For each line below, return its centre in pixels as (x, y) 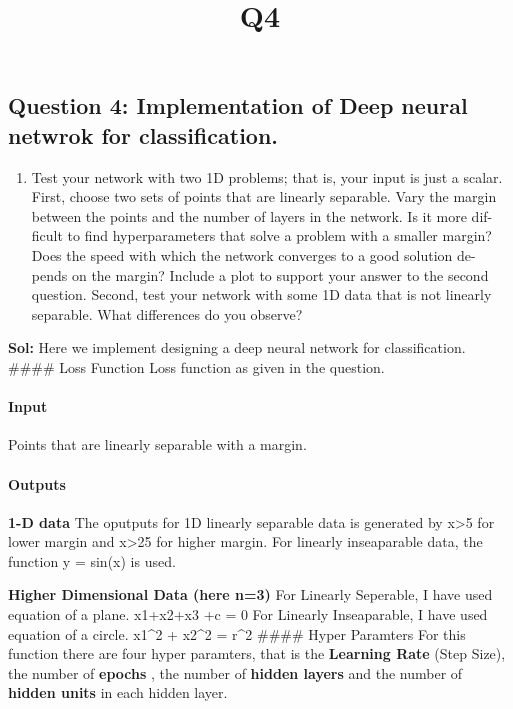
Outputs (37, 483)
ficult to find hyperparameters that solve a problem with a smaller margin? (261, 235)
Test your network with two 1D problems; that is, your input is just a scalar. (267, 176)
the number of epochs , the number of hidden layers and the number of (235, 672)
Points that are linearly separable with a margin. (157, 444)
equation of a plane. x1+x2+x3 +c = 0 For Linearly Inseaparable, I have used (248, 614)
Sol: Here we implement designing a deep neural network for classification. (237, 347)
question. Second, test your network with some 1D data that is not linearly (261, 294)
